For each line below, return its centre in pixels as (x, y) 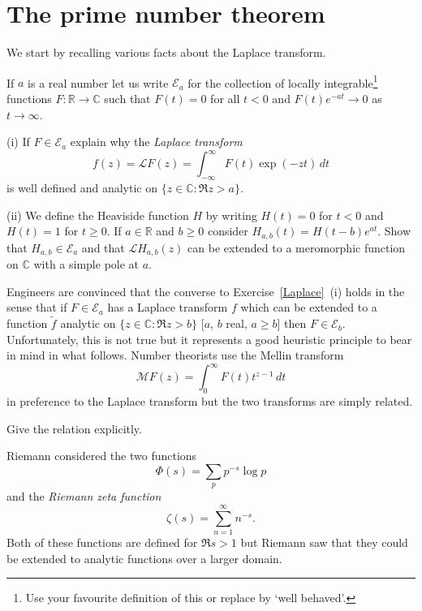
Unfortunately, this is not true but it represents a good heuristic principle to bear (209, 339)
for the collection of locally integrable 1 (283, 81)
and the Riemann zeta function (84, 496)
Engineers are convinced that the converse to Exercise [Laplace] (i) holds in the (206, 291)
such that (127, 98)
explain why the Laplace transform (156, 142)
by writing (231, 215)
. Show (394, 231)
